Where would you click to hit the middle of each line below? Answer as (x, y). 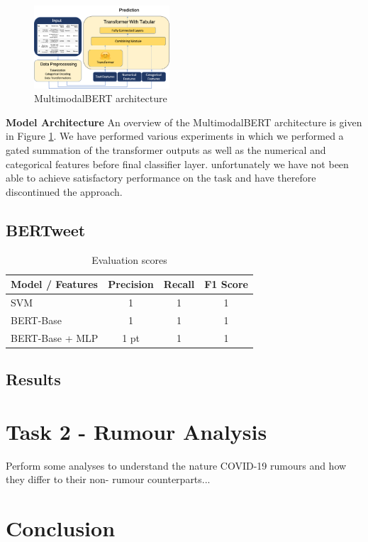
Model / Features (54, 284)
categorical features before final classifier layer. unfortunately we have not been (177, 164)
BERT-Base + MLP (55, 337)
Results (33, 379)
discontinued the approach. (64, 191)
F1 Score (226, 284)
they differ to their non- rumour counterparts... (108, 479)
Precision (131, 284)
